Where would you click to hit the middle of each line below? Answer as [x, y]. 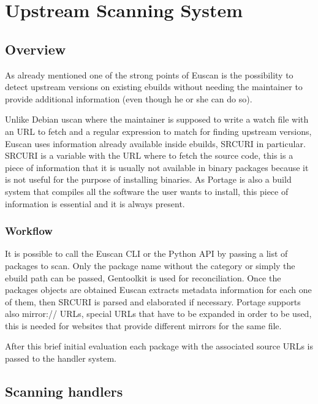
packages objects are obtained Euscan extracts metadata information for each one [158, 290]
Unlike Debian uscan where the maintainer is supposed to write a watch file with [157, 119]
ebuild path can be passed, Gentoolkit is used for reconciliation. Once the [143, 277]
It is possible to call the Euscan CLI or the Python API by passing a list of [146, 253]
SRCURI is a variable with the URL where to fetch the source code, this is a [149, 155]
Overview [36, 49]
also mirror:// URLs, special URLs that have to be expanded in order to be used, [158, 314]
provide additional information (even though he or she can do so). [129, 98]
